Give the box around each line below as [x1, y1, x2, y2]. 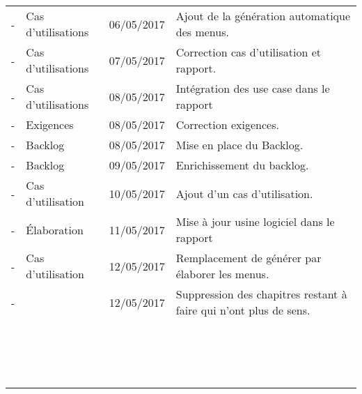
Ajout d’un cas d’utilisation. [175, 185, 313, 202]
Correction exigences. [175, 116, 279, 132]
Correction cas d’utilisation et [175, 44, 322, 60]
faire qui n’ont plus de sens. [175, 302, 310, 318]
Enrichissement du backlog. [175, 157, 309, 173]
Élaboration [26, 221, 84, 238]
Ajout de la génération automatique [175, 8, 351, 24]
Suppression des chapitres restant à [175, 286, 347, 302]
